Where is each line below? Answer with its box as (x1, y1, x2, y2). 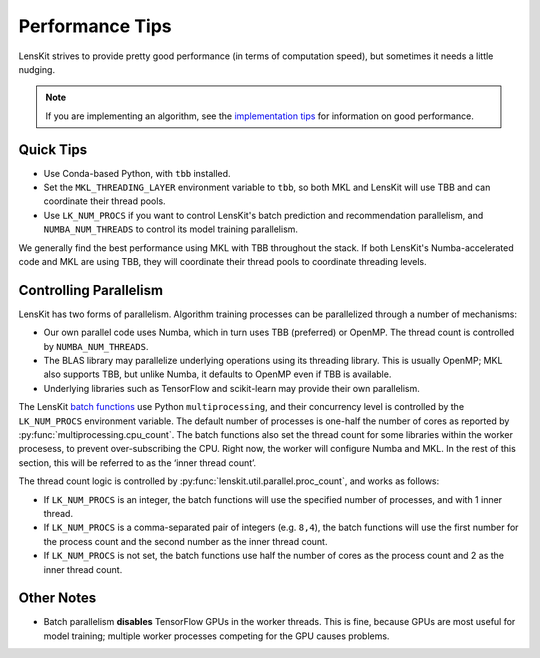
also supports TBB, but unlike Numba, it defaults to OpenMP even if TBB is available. (43, 368, 392, 380)
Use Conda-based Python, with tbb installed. (43, 167, 231, 179)
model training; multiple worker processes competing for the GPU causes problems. (43, 630, 390, 642)
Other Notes (18, 590, 97, 607)
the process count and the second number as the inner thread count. (43, 535, 328, 547)
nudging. (18, 63, 55, 75)
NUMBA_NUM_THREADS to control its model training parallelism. (43, 223, 299, 235)
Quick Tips (18, 141, 88, 158)
